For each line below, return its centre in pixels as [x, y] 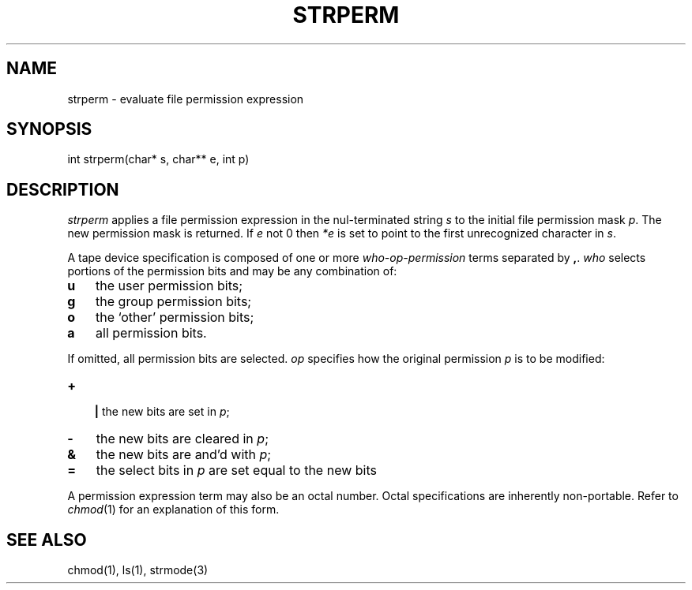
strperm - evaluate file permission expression [186, 99]
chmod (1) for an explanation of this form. [173, 510]
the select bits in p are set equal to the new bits [236, 471]
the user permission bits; [169, 286]
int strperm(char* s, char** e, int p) [158, 159]
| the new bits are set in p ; [162, 412]
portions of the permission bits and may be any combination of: [232, 271]
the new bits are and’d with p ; [184, 455]
